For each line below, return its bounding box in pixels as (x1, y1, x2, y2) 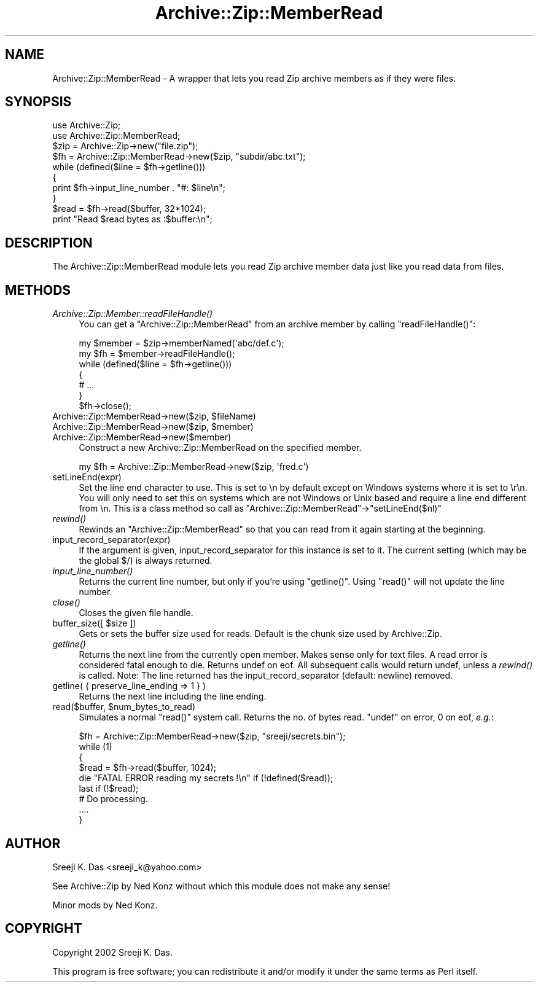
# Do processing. (79, 794, 148, 805)
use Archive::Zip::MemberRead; (52, 130, 181, 141)
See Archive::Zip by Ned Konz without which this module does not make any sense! (52, 880, 391, 891)
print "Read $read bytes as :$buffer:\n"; (52, 214, 212, 225)
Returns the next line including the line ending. (79, 691, 267, 702)
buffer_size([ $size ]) (52, 618, 136, 629)
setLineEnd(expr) (52, 472, 122, 483)
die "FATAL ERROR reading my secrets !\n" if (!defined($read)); (79, 773, 333, 784)
